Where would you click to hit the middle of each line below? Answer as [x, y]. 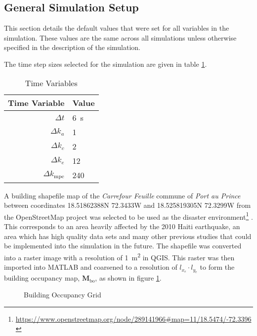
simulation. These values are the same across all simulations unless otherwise [120, 37]
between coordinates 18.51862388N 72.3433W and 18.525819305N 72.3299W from [128, 205]
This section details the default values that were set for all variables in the [117, 28]
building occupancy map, [42, 278]
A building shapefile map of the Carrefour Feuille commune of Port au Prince [122, 195]
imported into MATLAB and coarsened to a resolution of [91, 267]
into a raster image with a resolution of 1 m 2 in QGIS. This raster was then [119, 256]
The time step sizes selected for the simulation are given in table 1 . [106, 64]
